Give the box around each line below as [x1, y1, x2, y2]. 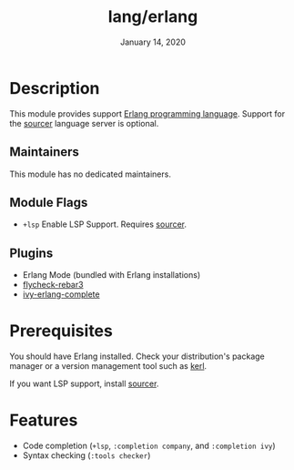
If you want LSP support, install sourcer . [9, 378, 159, 389]
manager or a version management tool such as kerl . [9, 361, 208, 372]
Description [9, 77, 100, 98]
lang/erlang [107, 6, 198, 27]
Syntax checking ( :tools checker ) [22, 450, 151, 461]
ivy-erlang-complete [22, 289, 100, 300]
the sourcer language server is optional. [9, 117, 159, 128]
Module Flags [9, 194, 88, 210]
